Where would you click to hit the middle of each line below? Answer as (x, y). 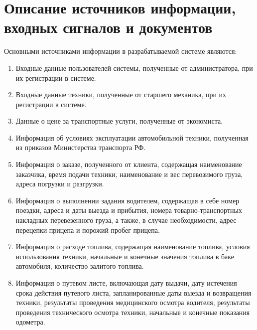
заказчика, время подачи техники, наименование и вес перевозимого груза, (129, 174)
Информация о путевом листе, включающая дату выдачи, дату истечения (126, 283)
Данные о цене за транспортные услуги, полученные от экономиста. (119, 121)
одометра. (30, 322)
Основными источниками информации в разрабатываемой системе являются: (121, 51)
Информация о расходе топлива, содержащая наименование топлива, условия (133, 247)
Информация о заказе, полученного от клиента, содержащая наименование (129, 164)
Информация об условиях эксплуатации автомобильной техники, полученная (132, 137)
